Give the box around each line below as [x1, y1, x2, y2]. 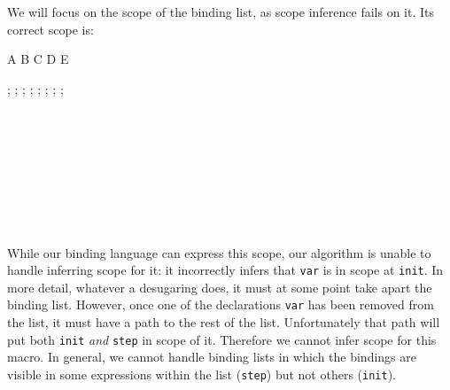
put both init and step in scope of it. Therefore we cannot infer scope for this [7, 330, 437, 348]
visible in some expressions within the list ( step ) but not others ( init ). [7, 364, 397, 383]
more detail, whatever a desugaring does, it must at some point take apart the [7, 277, 432, 296]
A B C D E [7, 50, 69, 68]
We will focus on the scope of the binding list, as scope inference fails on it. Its [7, 3, 435, 20]
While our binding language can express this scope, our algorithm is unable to [7, 243, 431, 261]
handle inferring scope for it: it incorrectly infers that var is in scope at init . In [7, 261, 444, 279]
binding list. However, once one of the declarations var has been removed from [7, 295, 434, 314]
